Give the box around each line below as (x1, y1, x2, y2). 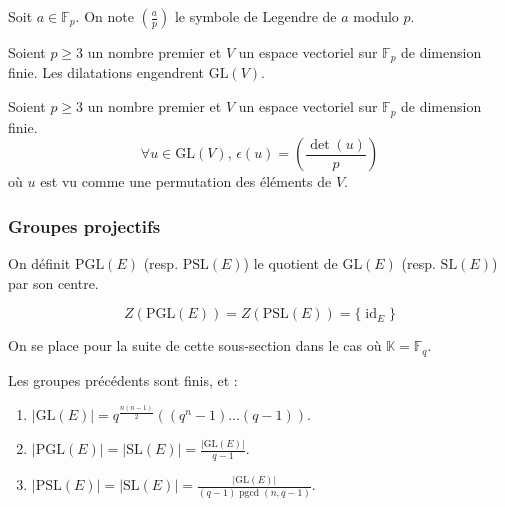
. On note (75, 6, 134, 26)
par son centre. (8, 272, 99, 293)
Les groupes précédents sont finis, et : (8, 369, 238, 390)
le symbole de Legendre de (174, 6, 337, 26)
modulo (353, 6, 399, 26)
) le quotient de (243, 252, 338, 273)
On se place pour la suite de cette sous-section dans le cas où (8, 335, 382, 356)
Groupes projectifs (8, 213, 161, 238)
